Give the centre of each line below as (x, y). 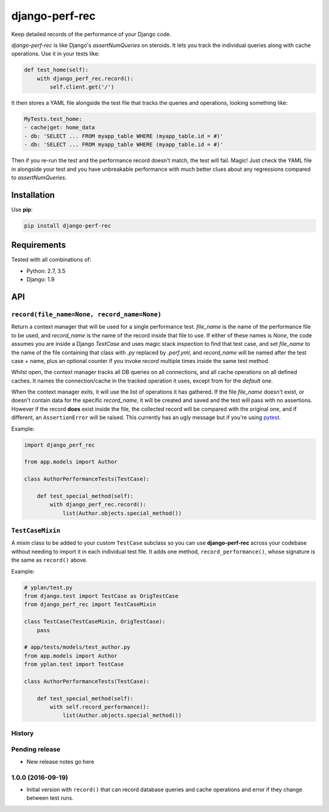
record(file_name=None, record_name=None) (86, 314)
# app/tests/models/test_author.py (77, 647)
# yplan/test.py (48, 587)
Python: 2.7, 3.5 (46, 271)
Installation (33, 195)
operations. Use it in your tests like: (55, 54)
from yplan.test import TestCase (74, 664)
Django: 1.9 (41, 279)
